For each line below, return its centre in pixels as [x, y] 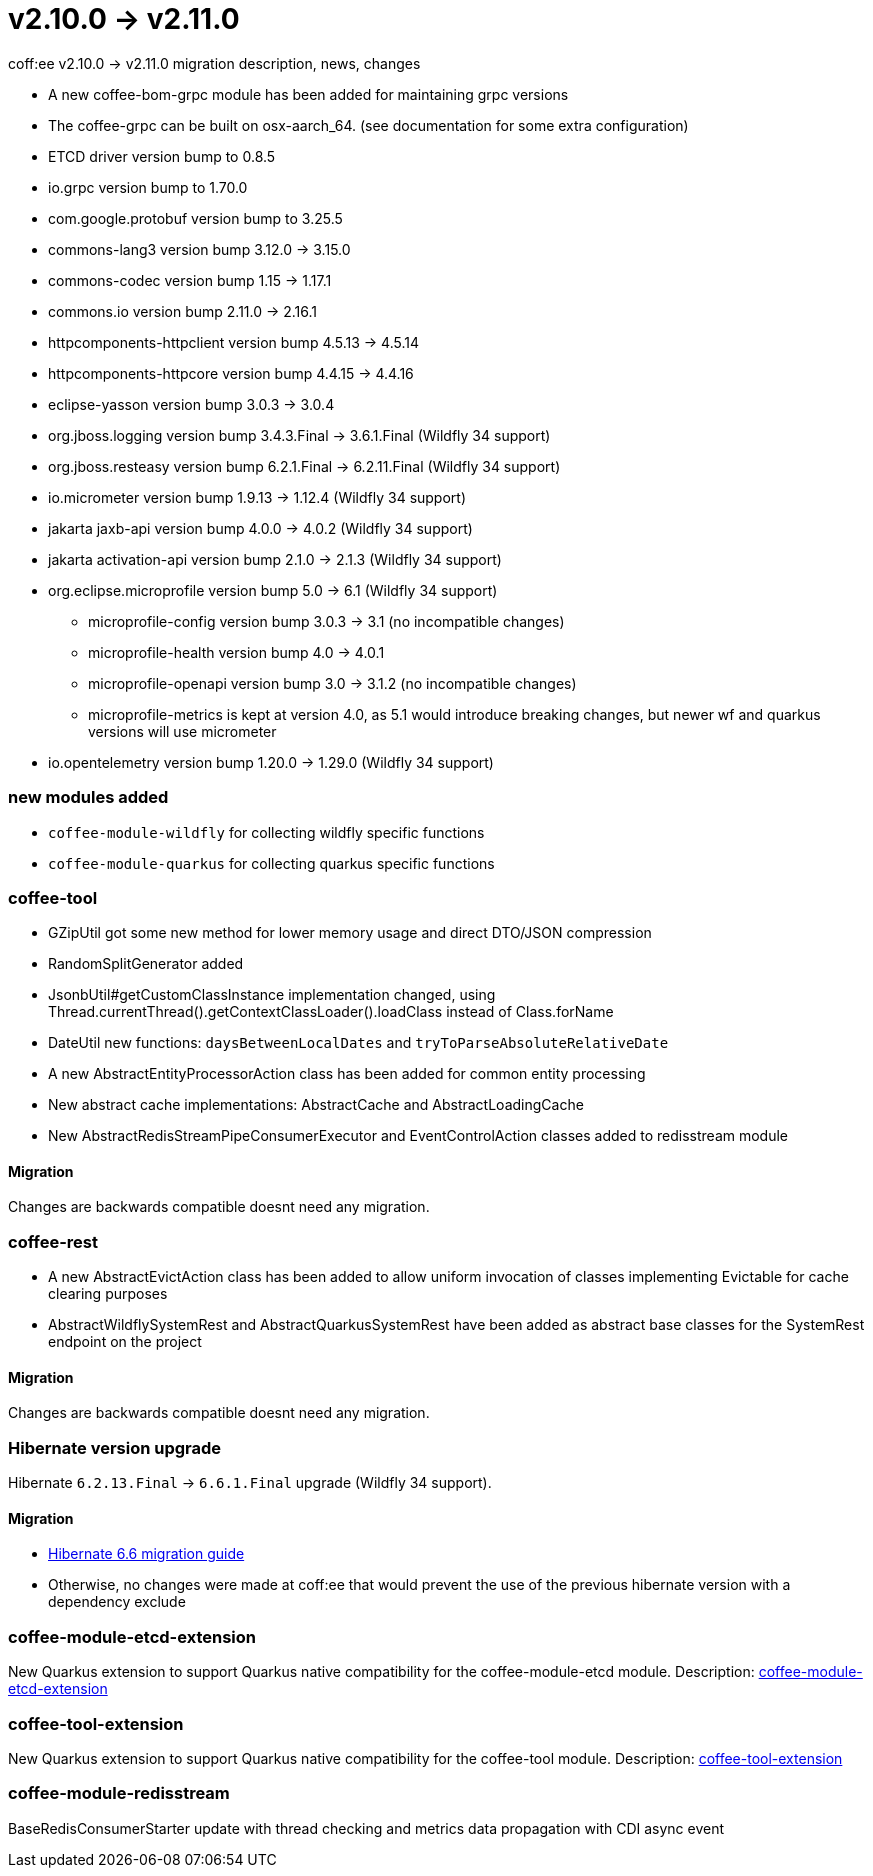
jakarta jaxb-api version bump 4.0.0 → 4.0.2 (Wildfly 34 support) [260, 528]
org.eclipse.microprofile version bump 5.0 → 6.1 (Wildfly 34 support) [273, 590]
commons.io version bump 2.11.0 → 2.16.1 [183, 311]
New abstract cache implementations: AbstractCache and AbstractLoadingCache [316, 1105]
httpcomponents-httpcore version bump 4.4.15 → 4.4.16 [231, 373]
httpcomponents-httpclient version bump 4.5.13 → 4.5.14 [234, 342]
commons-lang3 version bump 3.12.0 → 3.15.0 [199, 249]
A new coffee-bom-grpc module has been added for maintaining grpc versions [308, 94]
